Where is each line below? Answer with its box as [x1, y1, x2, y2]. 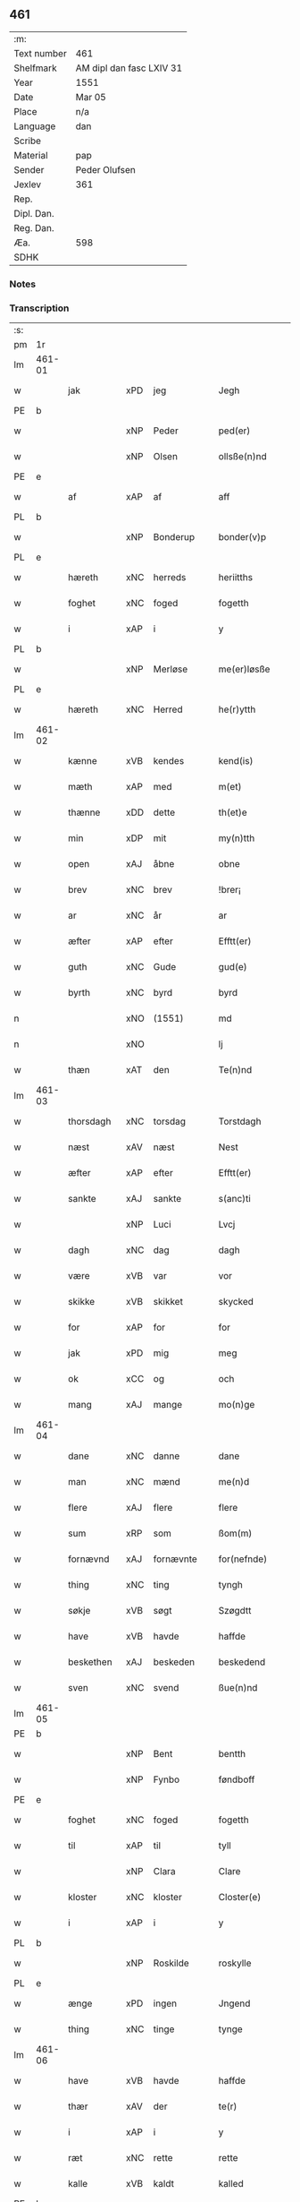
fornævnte [153, 1553, 198, 1565]
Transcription [9, 302, 70, 314]
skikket [153, 1296, 183, 1308]
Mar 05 [75, 90, 107, 103]
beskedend [218, 1656, 266, 1668]
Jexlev [13, 178, 42, 191]
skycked [218, 1296, 254, 1308]
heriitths [218, 571, 253, 584]
